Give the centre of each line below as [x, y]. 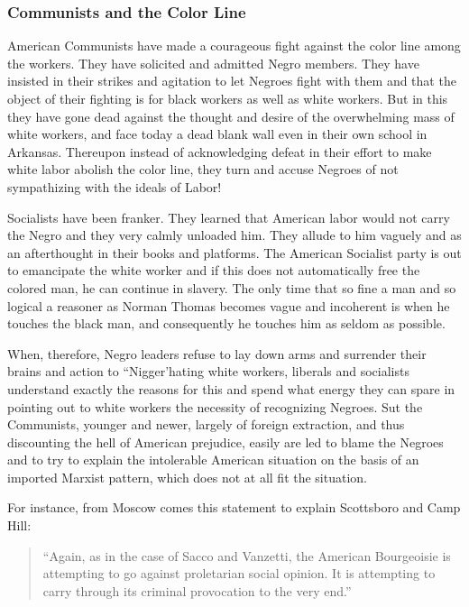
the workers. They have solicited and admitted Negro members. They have [213, 63]
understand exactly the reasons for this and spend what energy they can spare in [231, 388]
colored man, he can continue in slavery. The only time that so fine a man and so [232, 287]
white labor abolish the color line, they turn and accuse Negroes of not [203, 169]
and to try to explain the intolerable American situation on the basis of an [213, 460]
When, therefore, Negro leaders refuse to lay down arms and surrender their [217, 353]
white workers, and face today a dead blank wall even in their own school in [217, 134]
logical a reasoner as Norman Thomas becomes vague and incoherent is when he [229, 305]
